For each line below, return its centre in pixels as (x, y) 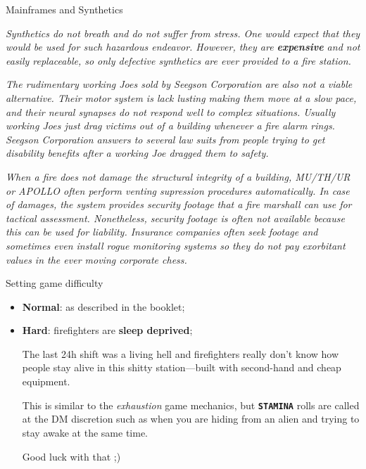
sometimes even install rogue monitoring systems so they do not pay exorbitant (176, 245)
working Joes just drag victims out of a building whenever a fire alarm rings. (170, 126)
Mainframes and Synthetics (64, 9)
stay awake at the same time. (85, 432)
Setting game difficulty (55, 283)
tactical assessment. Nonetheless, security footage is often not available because (175, 218)
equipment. (46, 381)
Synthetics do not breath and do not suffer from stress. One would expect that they (183, 33)
